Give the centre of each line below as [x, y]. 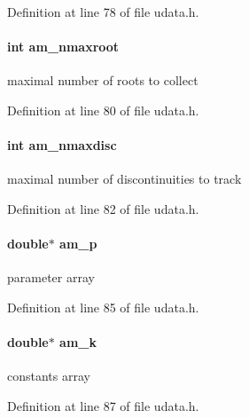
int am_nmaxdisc [62, 145]
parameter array [51, 277]
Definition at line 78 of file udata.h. [103, 12]
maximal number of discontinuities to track [124, 179]
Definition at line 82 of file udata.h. [103, 208]
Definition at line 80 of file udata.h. [103, 110]
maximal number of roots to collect [103, 80]
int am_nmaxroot [63, 47]
